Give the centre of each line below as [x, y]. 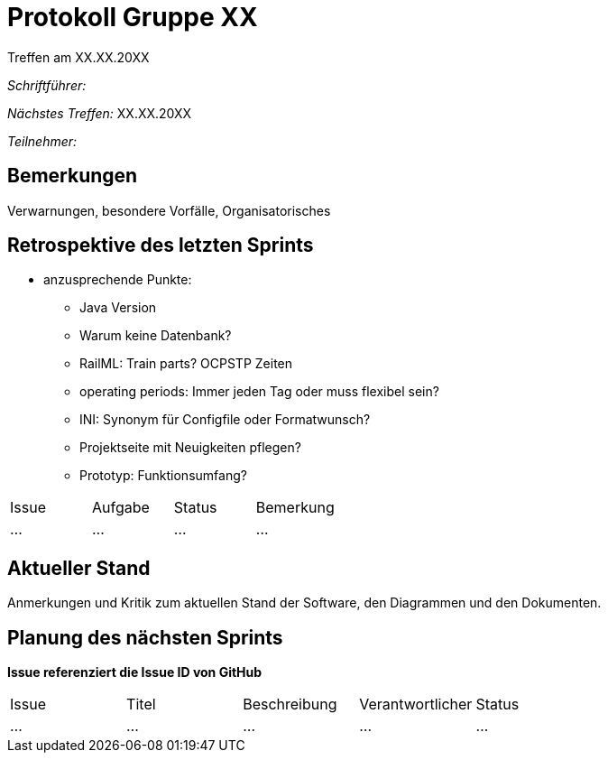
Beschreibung [290, 704]
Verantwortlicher [416, 704]
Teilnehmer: [42, 141]
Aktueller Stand [79, 568]
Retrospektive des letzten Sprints [161, 246]
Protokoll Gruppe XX [133, 17]
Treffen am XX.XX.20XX [78, 57]
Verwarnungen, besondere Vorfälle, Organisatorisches [169, 210]
